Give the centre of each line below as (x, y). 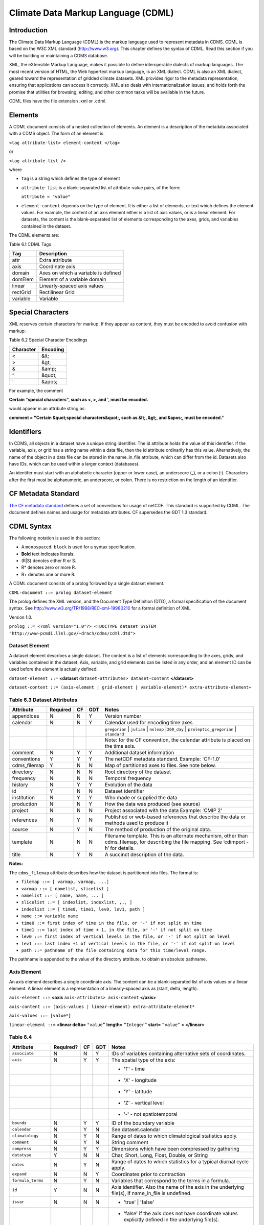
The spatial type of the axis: (143, 1060)
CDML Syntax (30, 526)
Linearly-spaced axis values (71, 286)
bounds (19, 1123)
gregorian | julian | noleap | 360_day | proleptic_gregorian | (171, 729)
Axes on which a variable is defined (80, 273)
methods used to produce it (137, 823)
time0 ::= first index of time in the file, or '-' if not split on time (112, 923)
